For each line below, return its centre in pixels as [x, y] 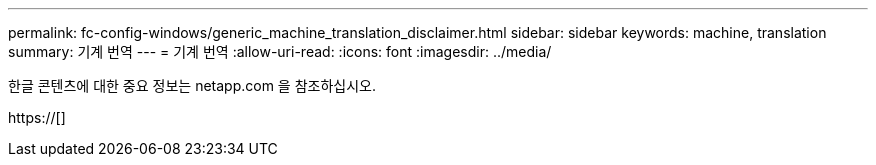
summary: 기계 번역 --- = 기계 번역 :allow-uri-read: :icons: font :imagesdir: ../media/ [280, 51]
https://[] [37, 117]
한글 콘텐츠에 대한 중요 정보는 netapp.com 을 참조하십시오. [192, 85]
